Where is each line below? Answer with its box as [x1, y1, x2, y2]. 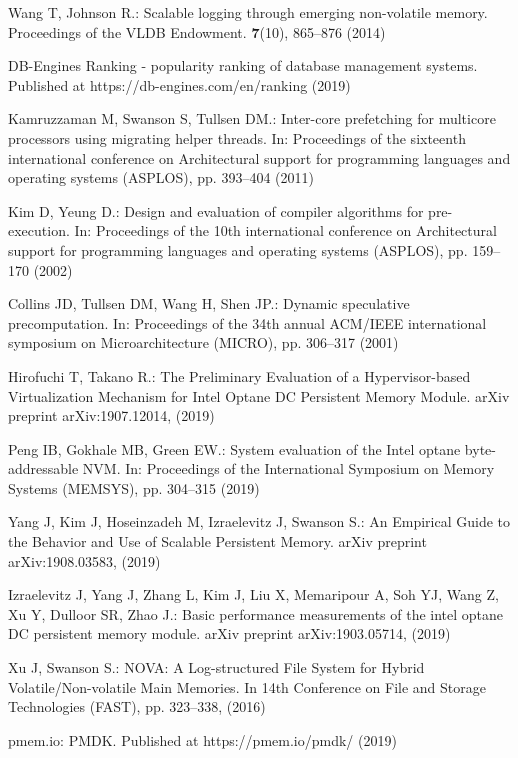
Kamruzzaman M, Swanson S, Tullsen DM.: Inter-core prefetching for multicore [8, 108, 496, 129]
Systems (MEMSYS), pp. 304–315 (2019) [8, 477, 260, 498]
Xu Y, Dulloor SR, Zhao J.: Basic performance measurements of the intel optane [8, 603, 504, 624]
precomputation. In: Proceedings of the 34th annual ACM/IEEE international [8, 312, 487, 333]
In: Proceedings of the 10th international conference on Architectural [74, 220, 497, 241]
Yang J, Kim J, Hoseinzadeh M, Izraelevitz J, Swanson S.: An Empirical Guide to [8, 511, 511, 532]
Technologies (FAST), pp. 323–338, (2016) [8, 696, 266, 717]
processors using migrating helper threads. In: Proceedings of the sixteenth [8, 127, 466, 148]
